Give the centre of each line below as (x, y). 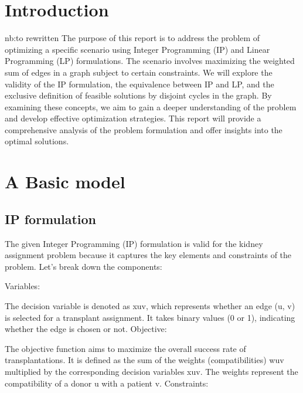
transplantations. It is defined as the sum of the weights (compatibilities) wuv (144, 360)
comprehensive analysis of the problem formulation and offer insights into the (144, 129)
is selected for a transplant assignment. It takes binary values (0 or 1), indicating (150, 317)
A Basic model (65, 182)
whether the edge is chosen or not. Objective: (86, 329)
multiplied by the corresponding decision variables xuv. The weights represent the (151, 371)
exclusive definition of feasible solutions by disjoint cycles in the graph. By (138, 95)
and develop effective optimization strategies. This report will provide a (133, 118)
